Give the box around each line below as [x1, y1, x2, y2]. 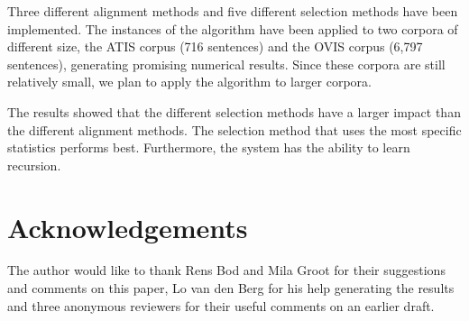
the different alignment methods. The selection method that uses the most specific [7, 120, 462, 139]
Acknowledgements [7, 208, 248, 245]
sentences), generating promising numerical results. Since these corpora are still [7, 54, 446, 73]
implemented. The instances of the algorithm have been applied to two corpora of [7, 19, 458, 38]
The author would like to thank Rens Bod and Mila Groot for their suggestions [7, 261, 446, 280]
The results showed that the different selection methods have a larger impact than [7, 102, 461, 121]
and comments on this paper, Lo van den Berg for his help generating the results [7, 279, 455, 298]
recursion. [7, 155, 61, 174]
